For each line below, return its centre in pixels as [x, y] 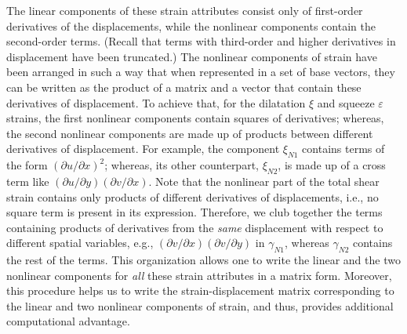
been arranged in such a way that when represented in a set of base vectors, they [201, 72]
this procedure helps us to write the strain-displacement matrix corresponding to [200, 290]
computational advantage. [68, 321]
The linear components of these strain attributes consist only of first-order [185, 10]
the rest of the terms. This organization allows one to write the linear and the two [203, 260]
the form [27, 165]
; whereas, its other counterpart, [182, 165]
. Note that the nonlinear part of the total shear [264, 181]
